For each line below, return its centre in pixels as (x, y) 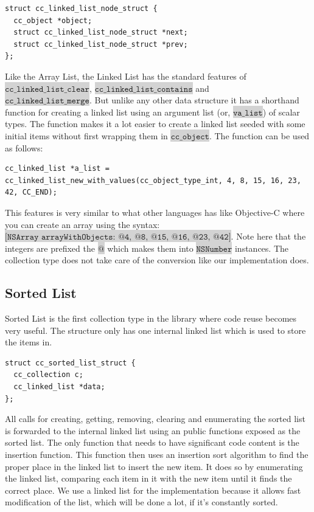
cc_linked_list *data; (59, 387)
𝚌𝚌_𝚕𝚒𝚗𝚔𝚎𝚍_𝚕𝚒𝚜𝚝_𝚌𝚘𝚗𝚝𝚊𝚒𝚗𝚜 (144, 89)
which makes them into (150, 248)
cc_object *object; (53, 20)
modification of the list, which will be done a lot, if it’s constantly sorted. (141, 502)
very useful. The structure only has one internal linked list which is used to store (155, 330)
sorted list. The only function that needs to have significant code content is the (152, 442)
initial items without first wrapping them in (86, 135)
